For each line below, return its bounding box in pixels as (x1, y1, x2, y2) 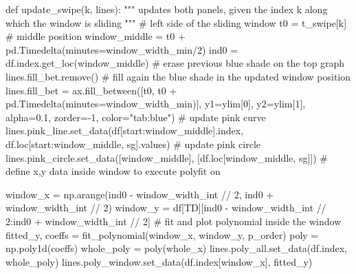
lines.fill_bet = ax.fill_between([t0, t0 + (5, 83, 177, 97)
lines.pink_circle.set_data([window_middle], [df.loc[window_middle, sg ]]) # (5, 150, 328, 165)
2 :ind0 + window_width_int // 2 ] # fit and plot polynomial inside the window (5, 213, 342, 228)
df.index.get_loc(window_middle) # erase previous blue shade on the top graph (5, 56, 345, 70)
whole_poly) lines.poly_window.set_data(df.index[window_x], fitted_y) (5, 254, 313, 268)
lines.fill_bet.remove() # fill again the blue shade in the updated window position (5, 69, 351, 83)
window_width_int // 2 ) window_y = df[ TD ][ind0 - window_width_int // (5, 200, 326, 215)
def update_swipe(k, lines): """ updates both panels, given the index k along (5, 2, 328, 16)
